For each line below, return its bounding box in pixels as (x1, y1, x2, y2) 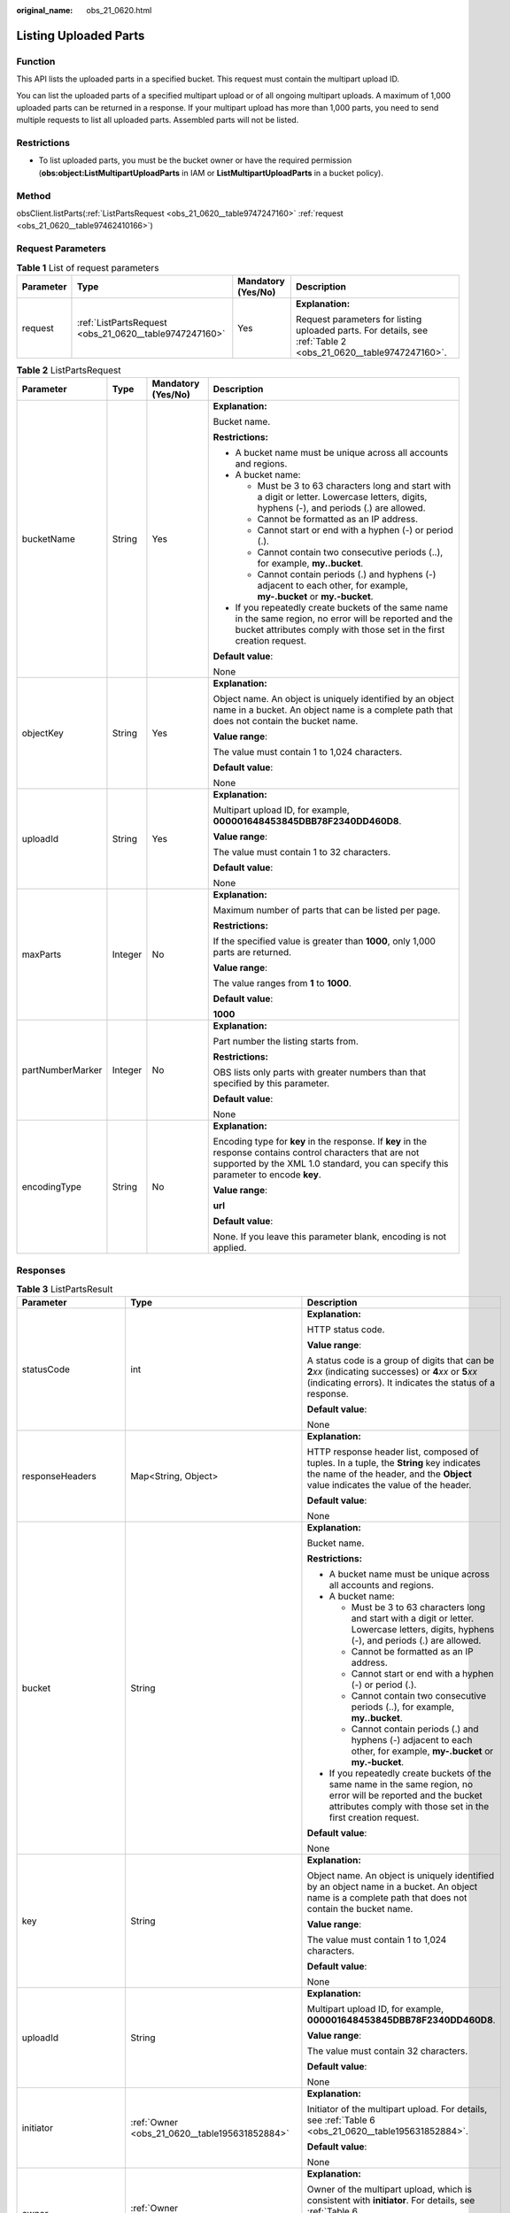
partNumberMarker (21, 1064, 103, 1076)
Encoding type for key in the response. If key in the (212, 1136, 428, 1148)
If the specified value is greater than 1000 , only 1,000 (212, 935, 436, 947)
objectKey (21, 727, 64, 739)
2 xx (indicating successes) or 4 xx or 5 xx (306, 1366, 478, 1378)
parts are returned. (212, 946, 292, 959)
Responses (16, 1264, 66, 1276)
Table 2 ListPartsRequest (16, 364, 121, 376)
